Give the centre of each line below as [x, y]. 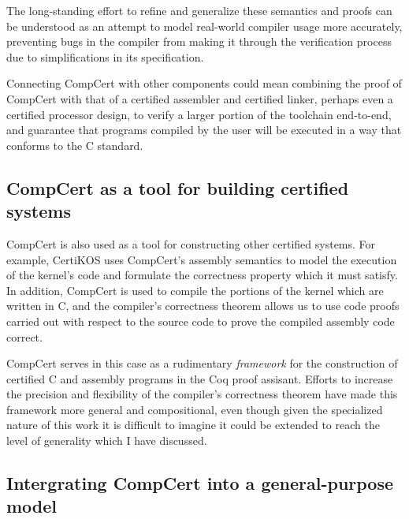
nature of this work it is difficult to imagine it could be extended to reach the [193, 425]
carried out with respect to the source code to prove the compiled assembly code [201, 321]
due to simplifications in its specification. [105, 56]
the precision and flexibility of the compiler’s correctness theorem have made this [202, 394]
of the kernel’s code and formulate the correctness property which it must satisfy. [202, 275]
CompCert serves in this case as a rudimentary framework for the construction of [202, 363]
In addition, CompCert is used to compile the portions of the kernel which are [195, 290]
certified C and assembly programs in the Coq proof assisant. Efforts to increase [200, 378]
